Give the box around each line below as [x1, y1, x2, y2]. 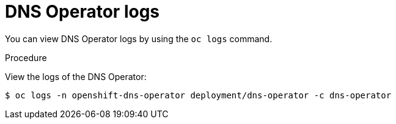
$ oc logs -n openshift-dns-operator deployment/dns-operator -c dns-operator [5, 90, 392, 100]
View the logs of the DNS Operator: [5, 71, 147, 82]
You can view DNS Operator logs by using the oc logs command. [5, 33, 273, 44]
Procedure [5, 52, 47, 63]
